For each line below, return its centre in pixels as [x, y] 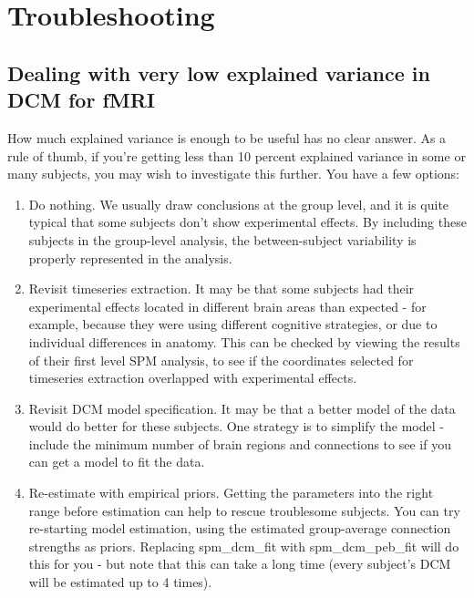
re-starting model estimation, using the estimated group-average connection [240, 528]
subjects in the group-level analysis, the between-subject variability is [222, 239]
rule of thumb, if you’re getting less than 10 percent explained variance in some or [237, 155]
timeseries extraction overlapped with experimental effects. [193, 378]
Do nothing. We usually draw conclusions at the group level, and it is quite [239, 204]
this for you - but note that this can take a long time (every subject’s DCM [240, 564]
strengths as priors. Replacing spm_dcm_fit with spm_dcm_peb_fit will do [244, 546]
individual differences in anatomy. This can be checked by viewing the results [244, 341]
